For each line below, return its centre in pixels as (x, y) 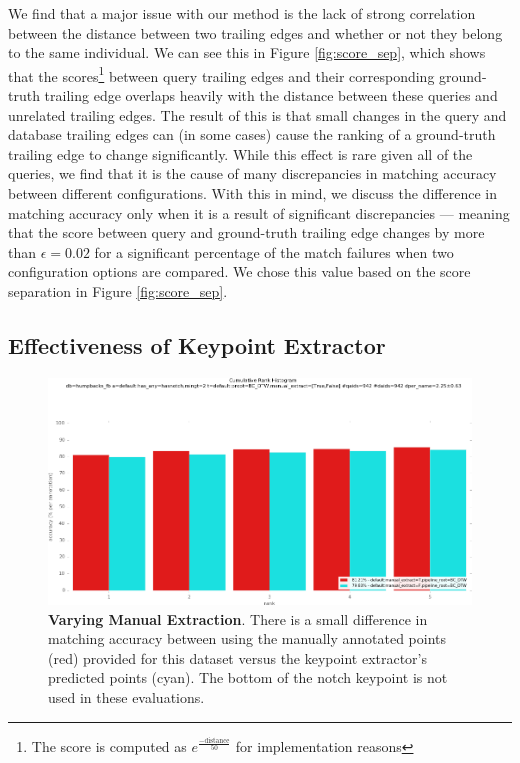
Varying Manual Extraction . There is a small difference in (238, 618)
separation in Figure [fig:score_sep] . (118, 290)
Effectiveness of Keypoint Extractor (197, 344)
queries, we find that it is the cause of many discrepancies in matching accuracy (252, 173)
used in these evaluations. (126, 697)
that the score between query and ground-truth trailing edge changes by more (246, 232)
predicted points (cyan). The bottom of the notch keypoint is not (248, 677)
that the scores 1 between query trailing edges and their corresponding (221, 74)
